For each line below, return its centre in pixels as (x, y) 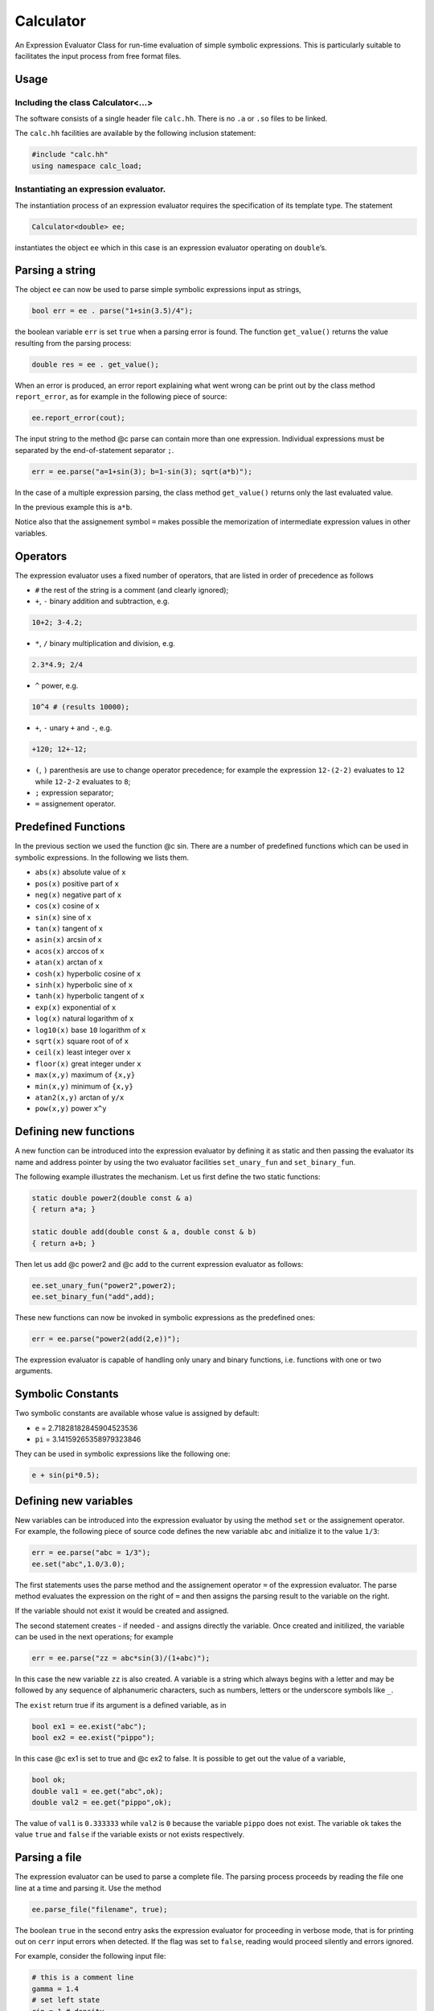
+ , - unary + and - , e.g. (74, 728)
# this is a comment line (83, 1978)
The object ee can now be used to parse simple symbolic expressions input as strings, (158, 290)
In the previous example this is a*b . (74, 507)
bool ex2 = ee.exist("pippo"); (94, 1738)
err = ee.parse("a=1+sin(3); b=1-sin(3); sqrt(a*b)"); (142, 471)
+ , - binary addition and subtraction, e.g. (102, 601)
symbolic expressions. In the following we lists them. (102, 857)
